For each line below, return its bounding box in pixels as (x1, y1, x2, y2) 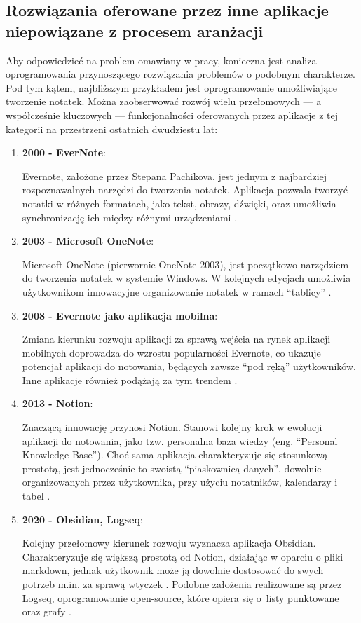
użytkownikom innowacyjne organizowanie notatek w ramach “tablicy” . (22, 284, 332, 299)
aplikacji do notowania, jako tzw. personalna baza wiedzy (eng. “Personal (22, 433, 338, 448)
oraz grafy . (22, 604, 71, 619)
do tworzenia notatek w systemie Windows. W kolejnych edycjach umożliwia (22, 271, 351, 285)
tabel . (22, 488, 50, 503)
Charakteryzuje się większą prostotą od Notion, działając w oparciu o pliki (22, 549, 343, 563)
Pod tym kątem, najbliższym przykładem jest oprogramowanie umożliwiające (6, 80, 337, 95)
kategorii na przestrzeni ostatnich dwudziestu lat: (6, 121, 218, 136)
